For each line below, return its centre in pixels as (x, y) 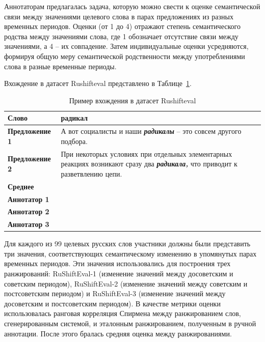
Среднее (21, 186)
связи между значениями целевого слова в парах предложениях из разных (119, 16)
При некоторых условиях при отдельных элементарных (147, 153)
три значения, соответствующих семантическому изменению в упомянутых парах (130, 253)
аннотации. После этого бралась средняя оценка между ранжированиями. (118, 333)
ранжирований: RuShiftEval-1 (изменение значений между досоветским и (119, 274)
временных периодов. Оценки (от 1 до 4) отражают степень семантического (122, 26)
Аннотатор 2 (29, 211)
